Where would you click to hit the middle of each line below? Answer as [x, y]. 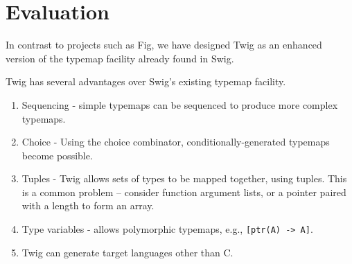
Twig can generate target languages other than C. [127, 252]
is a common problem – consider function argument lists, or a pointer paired [184, 192]
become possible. [57, 155]
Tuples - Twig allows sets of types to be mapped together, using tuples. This [184, 178]
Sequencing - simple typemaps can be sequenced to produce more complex [180, 104]
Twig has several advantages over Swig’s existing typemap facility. [146, 81]
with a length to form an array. [88, 205]
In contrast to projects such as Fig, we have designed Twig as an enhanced [164, 45]
